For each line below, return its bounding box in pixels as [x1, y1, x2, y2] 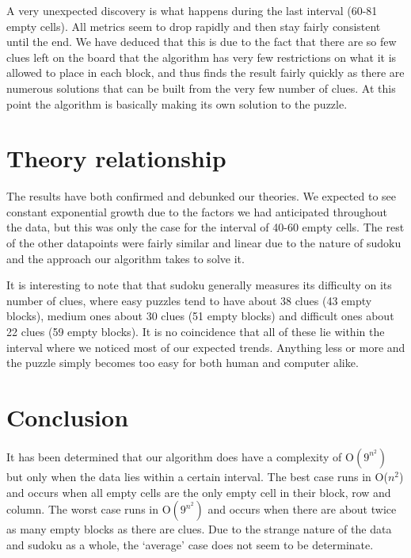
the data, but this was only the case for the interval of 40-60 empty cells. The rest [6, 219, 405, 235]
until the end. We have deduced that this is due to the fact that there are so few [6, 33, 397, 50]
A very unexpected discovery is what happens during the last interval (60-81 [6, 2, 378, 18]
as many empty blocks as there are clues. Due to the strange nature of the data [6, 521, 392, 537]
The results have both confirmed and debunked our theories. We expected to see [6, 188, 396, 204]
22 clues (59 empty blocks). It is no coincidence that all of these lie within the [6, 323, 385, 340]
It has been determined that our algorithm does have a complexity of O [6, 448, 354, 464]
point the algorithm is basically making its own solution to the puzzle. [6, 95, 348, 112]
